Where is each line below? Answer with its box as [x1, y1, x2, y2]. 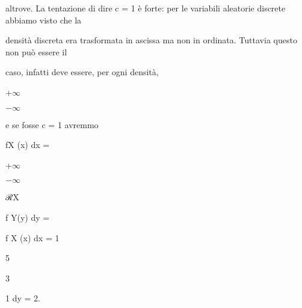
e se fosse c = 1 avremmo [5, 118, 99, 131]
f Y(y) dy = [5, 211, 50, 223]
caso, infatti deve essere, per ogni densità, [5, 66, 159, 78]
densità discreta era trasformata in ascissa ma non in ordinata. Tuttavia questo [5, 34, 297, 46]
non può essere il [5, 45, 67, 58]
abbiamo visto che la [5, 13, 82, 26]
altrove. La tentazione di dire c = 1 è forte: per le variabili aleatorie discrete [5, 2, 286, 14]
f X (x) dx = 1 [5, 231, 60, 244]
